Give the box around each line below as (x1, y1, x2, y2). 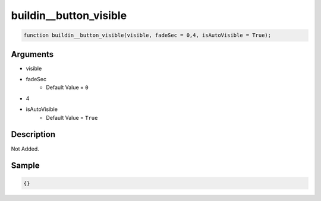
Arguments (11, 49, 54, 59)
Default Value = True (46, 114, 98, 121)
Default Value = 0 (46, 84, 89, 91)
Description (11, 129, 56, 139)
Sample (11, 161, 40, 171)
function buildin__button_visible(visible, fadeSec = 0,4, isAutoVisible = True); (23, 32, 272, 39)
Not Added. (11, 145, 40, 152)
